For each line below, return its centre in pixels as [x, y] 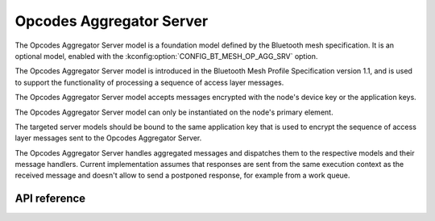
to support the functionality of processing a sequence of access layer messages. [149, 82]
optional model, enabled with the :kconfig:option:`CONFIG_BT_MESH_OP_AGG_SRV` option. [166, 56]
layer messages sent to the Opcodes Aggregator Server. [108, 138]
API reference [50, 199]
